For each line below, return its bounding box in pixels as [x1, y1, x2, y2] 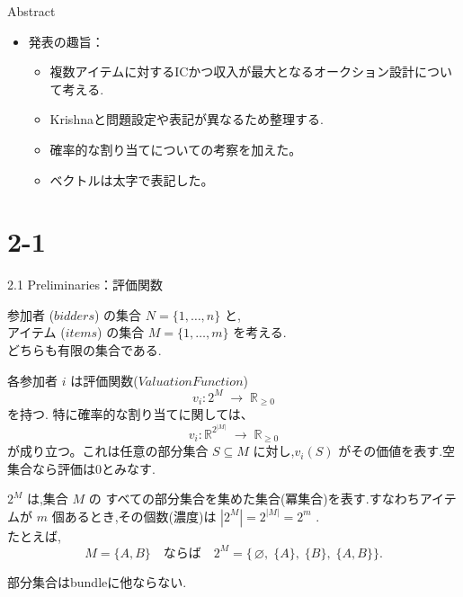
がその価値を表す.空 [338, 441, 456, 460]
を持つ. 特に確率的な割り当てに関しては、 [7, 405, 254, 423]
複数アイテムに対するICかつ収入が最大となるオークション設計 [49, 62, 414, 81]
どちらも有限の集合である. [7, 341, 162, 360]
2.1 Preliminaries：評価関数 [7, 275, 164, 294]
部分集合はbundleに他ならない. [7, 572, 187, 591]
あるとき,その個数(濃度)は [64, 506, 217, 525]
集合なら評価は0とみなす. [7, 459, 156, 477]
